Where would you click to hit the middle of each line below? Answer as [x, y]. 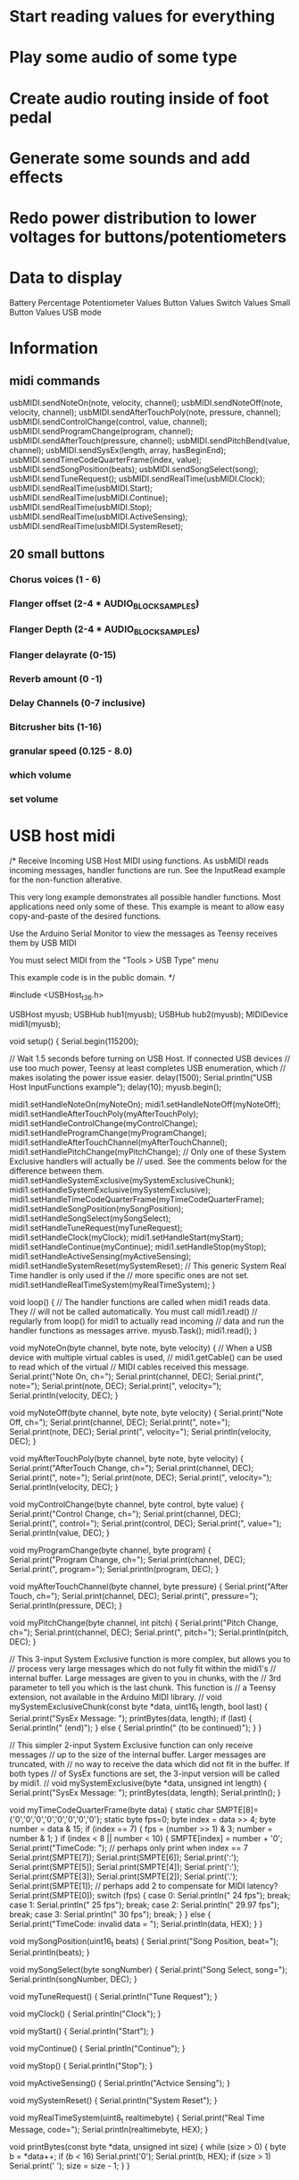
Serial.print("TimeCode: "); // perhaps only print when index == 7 [129, 1848]
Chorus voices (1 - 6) [55, 580]
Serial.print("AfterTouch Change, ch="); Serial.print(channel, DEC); [132, 1468]
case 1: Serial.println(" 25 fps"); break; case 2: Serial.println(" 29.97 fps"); [144, 1905]
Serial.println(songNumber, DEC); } [74, 1979]
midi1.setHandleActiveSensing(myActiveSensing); [100, 1256]
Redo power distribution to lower [133, 218]
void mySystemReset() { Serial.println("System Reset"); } [113, 2100]
